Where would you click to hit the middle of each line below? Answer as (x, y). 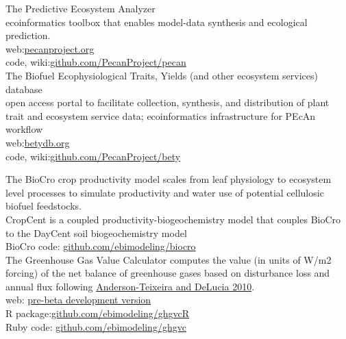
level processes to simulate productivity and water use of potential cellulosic (165, 192)
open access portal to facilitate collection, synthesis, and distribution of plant (168, 102)
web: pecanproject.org (50, 48)
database (24, 89)
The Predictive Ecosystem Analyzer (81, 8)
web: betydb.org (38, 142)
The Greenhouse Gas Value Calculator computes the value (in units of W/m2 (169, 259)
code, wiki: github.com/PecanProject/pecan (96, 62)
